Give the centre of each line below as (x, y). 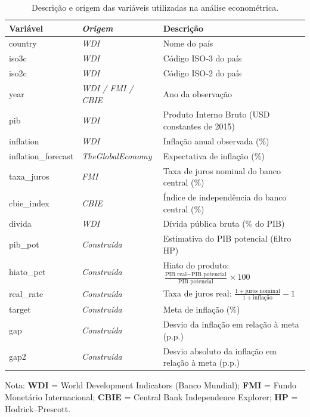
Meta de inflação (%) (201, 309)
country (23, 43)
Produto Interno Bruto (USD (216, 114)
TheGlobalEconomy (117, 155)
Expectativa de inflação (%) (214, 155)
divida (20, 223)
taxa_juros (29, 176)
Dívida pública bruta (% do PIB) (224, 223)
